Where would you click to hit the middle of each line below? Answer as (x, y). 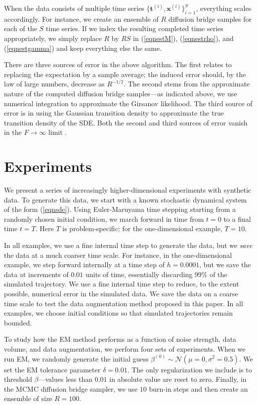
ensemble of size (28, 398)
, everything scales (224, 8)
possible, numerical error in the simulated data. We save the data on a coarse (121, 293)
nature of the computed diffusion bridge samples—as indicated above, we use (121, 93)
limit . (58, 132)
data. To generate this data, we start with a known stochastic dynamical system (126, 199)
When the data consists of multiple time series (74, 8)
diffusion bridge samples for (210, 19)
